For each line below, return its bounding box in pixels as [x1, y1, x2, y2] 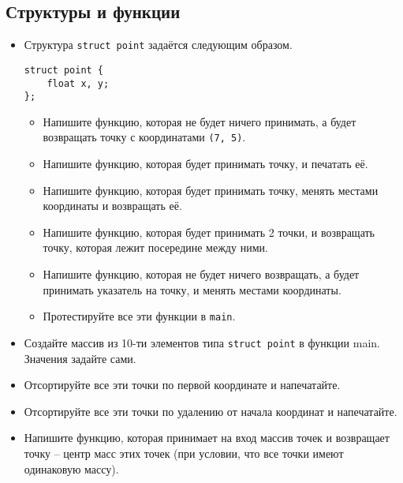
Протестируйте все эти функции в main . [43, 308, 236, 324]
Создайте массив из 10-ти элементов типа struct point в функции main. [24, 334, 380, 350]
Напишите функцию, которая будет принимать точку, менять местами [43, 182, 379, 198]
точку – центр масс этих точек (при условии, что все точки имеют [24, 444, 344, 461]
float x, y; [47, 77, 110, 89]
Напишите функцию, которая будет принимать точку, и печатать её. [43, 155, 368, 172]
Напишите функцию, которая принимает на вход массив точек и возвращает [24, 429, 390, 446]
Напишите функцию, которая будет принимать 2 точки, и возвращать [43, 223, 375, 240]
